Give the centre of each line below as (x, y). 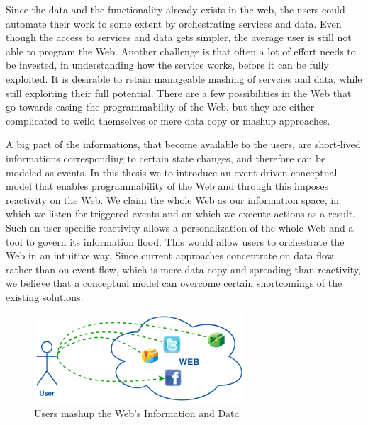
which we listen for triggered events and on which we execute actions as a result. (181, 214)
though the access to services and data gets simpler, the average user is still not (179, 37)
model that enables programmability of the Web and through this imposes (167, 186)
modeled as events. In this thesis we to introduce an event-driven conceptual (172, 172)
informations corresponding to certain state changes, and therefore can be (166, 158)
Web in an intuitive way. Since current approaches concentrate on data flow (170, 255)
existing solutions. (45, 296)
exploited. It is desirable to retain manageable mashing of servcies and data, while (184, 78)
